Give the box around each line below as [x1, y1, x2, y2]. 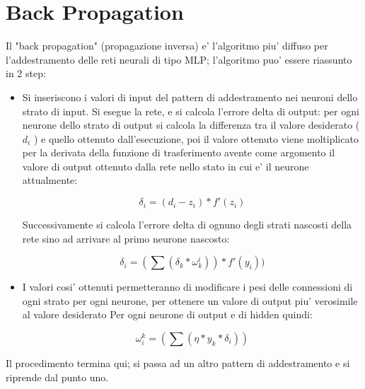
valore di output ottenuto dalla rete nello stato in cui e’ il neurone [22, 158, 309, 173]
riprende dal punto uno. [6, 369, 109, 384]
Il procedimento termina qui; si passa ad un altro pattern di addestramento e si [6, 356, 350, 371]
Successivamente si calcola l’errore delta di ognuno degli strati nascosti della [22, 217, 352, 232]
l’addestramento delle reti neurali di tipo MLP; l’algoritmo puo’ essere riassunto [6, 52, 352, 66]
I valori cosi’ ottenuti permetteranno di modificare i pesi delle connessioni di [22, 279, 353, 294]
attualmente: [22, 173, 78, 187]
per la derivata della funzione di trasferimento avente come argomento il [22, 145, 335, 160]
